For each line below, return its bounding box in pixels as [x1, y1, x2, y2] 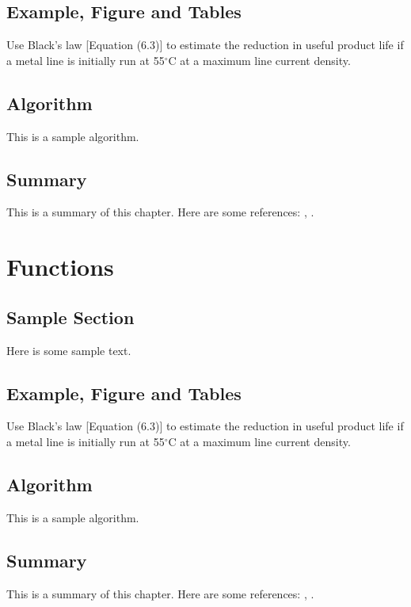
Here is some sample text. [6, 342, 131, 358]
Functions [6, 250, 114, 283]
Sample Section [6, 304, 135, 329]
